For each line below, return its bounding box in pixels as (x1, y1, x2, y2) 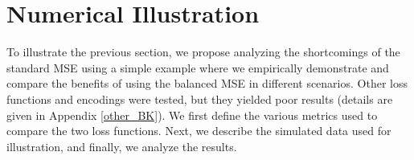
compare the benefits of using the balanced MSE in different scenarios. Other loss (6, 75, 408, 92)
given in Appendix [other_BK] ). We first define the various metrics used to (6, 106, 378, 123)
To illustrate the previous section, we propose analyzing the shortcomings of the (6, 43, 400, 60)
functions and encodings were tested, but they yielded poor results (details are (6, 90, 393, 107)
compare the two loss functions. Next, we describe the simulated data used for (6, 122, 391, 139)
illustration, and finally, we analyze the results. (6, 137, 237, 154)
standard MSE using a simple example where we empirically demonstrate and (6, 59, 389, 76)
